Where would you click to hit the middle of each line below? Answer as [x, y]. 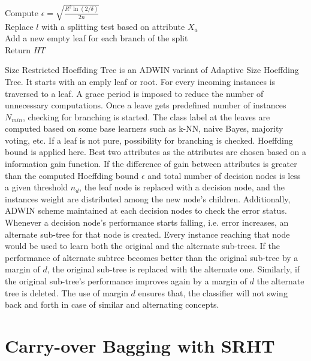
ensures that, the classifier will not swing [213, 292]
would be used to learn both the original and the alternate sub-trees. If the [142, 246]
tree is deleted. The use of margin [67, 292]
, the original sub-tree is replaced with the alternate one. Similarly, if [173, 269]
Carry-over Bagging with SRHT [140, 345]
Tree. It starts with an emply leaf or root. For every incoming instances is [140, 81]
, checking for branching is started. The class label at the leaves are [146, 116]
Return [18, 49]
